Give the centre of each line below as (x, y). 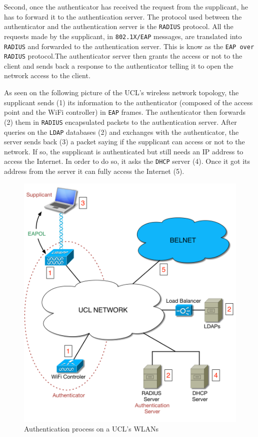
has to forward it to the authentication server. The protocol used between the (123, 16)
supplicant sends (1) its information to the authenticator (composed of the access (128, 102)
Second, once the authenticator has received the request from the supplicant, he (126, 7)
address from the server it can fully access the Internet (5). (94, 171)
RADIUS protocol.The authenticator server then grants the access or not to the (123, 56)
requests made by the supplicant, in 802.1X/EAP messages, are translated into (123, 36)
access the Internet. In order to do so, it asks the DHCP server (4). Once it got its (127, 161)
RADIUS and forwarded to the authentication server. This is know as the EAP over (129, 46)
